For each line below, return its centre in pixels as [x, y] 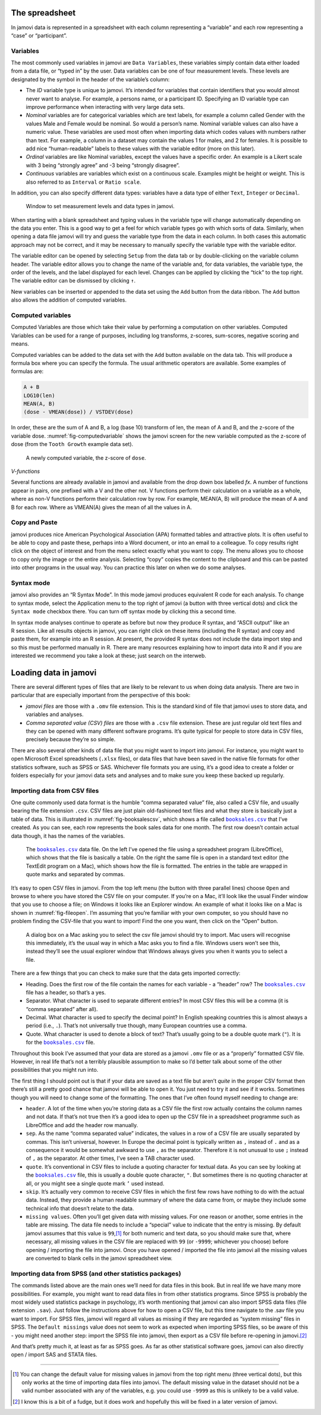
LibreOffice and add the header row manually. [82, 1125]
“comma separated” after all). [62, 1009]
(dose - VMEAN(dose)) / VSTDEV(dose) [78, 412]
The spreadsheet [43, 13]
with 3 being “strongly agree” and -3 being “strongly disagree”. [103, 165]
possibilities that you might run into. [55, 1070]
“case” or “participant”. [39, 35]
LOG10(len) [39, 395]
